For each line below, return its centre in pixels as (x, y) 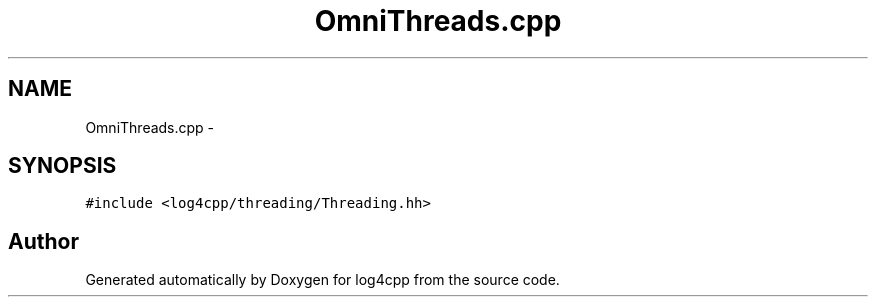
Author (43, 241)
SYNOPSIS (62, 166)
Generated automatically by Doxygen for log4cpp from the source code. (322, 280)
